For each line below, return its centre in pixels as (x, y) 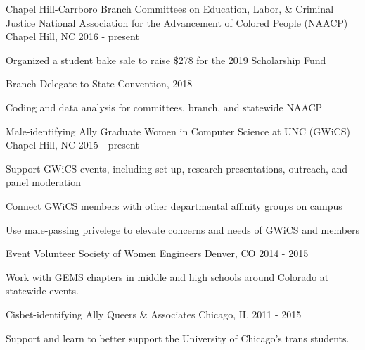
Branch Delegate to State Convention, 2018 (99, 83)
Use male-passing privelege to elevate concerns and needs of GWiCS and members (183, 229)
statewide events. (42, 290)
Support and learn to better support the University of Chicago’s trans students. (178, 338)
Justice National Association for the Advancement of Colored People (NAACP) (177, 22)
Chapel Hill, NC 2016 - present (72, 36)
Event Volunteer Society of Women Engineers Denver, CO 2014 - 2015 (157, 253)
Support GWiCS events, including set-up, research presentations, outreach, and (177, 168)
